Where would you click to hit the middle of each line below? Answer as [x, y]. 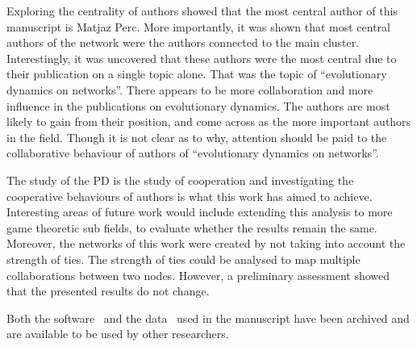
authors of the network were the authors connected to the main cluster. [183, 42]
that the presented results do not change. [108, 291]
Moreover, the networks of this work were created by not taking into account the [206, 243]
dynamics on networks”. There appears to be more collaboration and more [190, 89]
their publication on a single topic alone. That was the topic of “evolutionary [197, 74]
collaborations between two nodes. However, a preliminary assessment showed [198, 275]
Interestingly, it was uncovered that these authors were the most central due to [202, 58]
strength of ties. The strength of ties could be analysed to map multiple [183, 259]
